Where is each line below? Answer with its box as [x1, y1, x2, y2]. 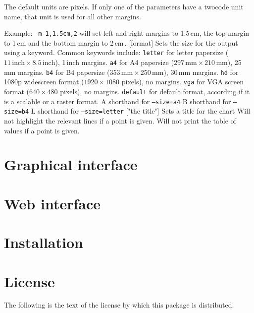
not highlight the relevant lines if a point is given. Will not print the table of [4, 116, 236, 126]
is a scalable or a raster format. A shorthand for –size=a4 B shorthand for [4, 96, 231, 106]
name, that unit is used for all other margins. [4, 11, 141, 21]
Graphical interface [4, 154, 138, 175]
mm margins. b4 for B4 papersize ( [4, 66, 110, 77]
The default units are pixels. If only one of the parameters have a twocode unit [4, 1, 244, 11]
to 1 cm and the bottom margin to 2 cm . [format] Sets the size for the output [4, 37, 238, 48]
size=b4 [4, 108, 29, 116]
